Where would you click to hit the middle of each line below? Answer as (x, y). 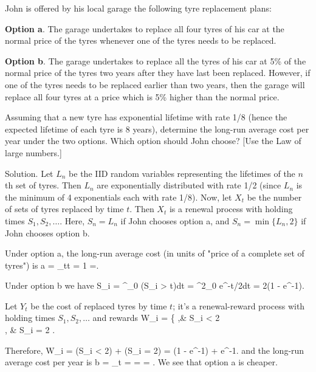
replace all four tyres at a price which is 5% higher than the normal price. (142, 96)
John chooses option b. (47, 232)
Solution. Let (29, 173)
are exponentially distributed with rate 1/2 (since (189, 185)
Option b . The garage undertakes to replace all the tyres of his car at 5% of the (156, 60)
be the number (274, 197)
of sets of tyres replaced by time (64, 209)
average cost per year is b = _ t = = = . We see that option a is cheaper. (141, 362)
